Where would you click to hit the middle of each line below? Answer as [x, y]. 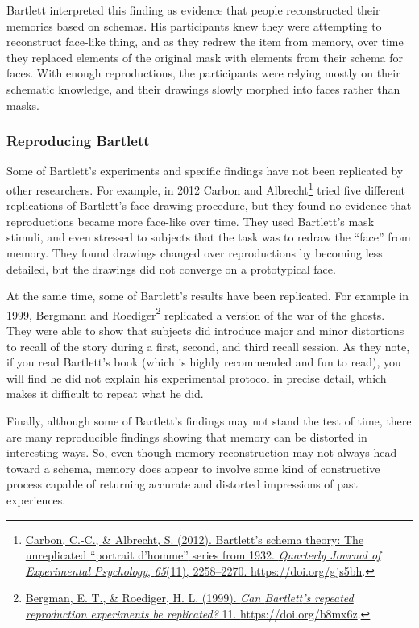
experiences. [36, 499]
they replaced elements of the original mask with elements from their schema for [205, 57]
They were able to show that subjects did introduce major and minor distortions [205, 331]
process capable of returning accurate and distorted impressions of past [182, 484]
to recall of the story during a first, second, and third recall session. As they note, [208, 346]
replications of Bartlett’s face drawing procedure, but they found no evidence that [209, 205]
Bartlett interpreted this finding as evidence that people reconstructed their [193, 10]
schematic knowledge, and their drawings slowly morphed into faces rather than [203, 88]
